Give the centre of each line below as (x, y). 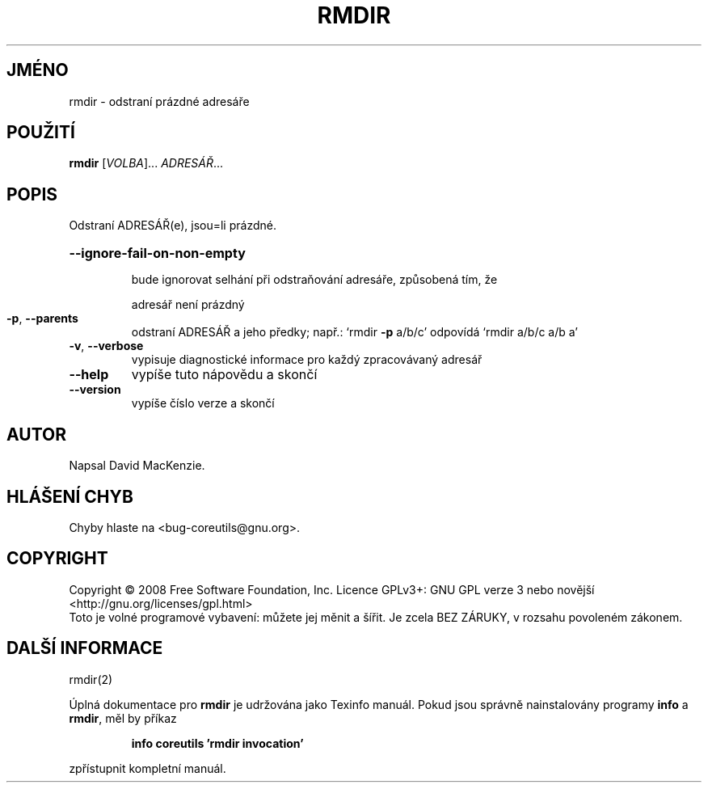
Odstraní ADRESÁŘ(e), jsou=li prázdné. (173, 226)
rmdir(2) (91, 679)
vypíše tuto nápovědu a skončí (224, 375)
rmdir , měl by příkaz (123, 718)
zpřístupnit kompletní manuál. (147, 768)
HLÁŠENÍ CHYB (70, 496)
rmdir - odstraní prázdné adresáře (159, 101)
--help (89, 375)
